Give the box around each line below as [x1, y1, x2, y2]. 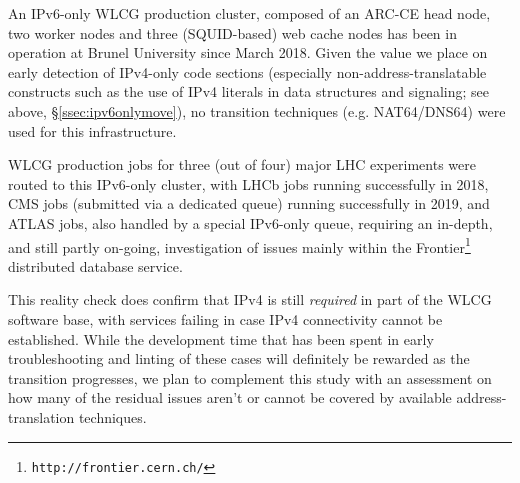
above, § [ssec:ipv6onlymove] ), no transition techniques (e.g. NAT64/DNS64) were [8, 100, 506, 121]
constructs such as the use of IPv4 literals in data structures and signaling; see [8, 81, 489, 102]
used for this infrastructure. [8, 120, 177, 141]
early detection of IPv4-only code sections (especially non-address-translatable [8, 61, 487, 82]
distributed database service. [8, 255, 183, 276]
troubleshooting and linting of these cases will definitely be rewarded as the [8, 348, 470, 369]
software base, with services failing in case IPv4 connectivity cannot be [8, 308, 443, 329]
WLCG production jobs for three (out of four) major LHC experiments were [8, 154, 476, 175]
